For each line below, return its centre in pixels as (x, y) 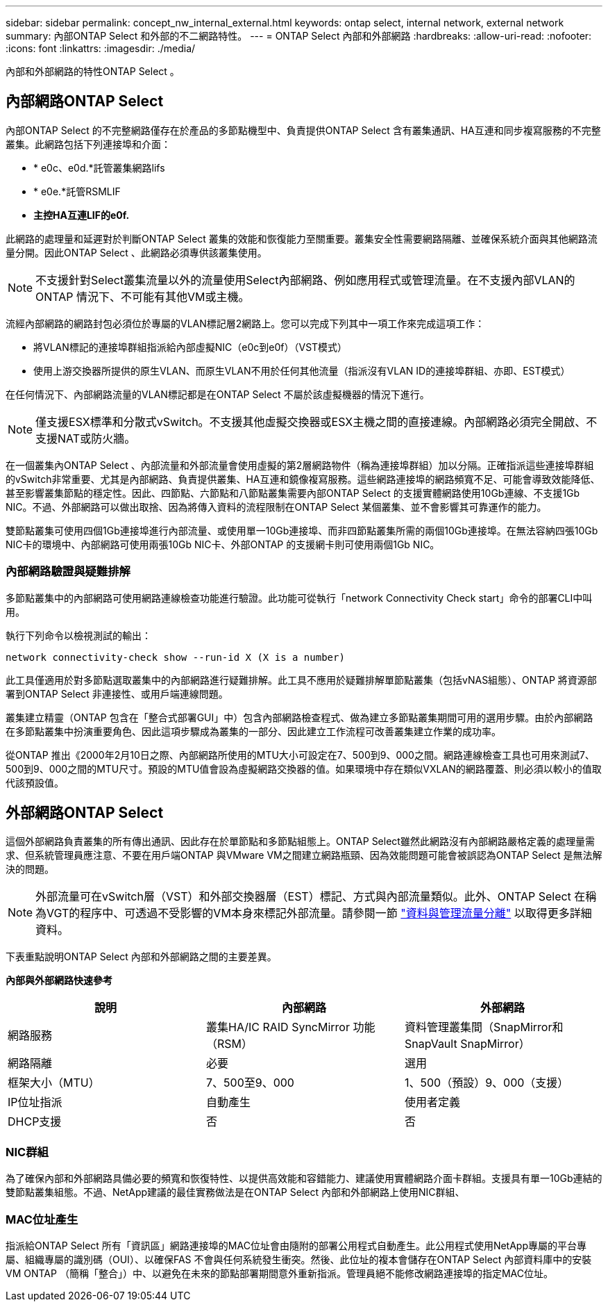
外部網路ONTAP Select (85, 813)
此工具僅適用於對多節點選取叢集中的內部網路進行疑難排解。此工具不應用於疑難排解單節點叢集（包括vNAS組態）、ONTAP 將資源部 (301, 680)
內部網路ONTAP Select (85, 101)
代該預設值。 (35, 782)
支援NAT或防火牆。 (86, 438)
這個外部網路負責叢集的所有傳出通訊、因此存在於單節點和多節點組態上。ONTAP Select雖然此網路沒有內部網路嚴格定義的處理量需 (300, 841)
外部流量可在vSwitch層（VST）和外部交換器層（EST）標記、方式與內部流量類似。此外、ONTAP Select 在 (311, 897)
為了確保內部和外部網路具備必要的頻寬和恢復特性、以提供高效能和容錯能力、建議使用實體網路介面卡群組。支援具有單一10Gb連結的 (304, 1178)
